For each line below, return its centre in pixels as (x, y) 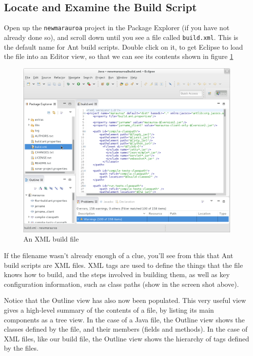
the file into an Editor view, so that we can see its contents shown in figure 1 (119, 56)
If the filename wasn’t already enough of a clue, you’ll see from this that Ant (119, 255)
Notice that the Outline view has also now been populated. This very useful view (125, 300)
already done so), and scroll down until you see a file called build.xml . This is (121, 37)
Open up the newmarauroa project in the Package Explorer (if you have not (117, 28)
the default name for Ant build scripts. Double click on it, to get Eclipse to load (124, 47)
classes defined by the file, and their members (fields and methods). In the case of (126, 329)
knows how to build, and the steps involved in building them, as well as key (117, 274)
